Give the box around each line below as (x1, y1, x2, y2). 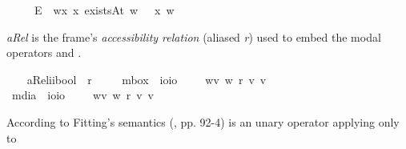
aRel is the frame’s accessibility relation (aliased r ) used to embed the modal (6, 28, 381, 45)
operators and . (6, 44, 82, 61)
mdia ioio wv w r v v (11, 87, 155, 103)
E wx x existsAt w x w (34, 2, 175, 18)
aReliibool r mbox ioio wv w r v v (26, 70, 267, 87)
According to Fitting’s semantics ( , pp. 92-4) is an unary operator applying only (6, 113, 400, 130)
